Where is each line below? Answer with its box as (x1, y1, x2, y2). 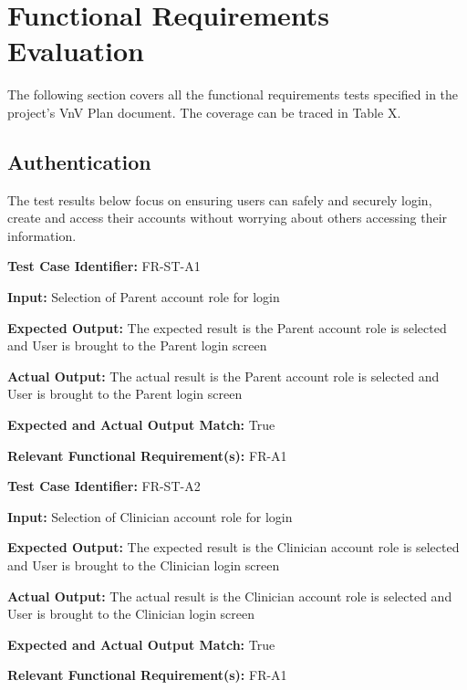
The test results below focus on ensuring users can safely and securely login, (7, 190, 432, 209)
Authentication (7, 147, 151, 175)
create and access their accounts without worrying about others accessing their (7, 208, 448, 227)
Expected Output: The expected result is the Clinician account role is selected (7, 538, 460, 557)
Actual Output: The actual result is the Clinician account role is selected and (7, 586, 452, 605)
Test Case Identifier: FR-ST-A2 (7, 476, 201, 496)
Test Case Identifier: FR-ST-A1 (7, 256, 201, 276)
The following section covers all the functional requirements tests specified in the (7, 85, 459, 104)
